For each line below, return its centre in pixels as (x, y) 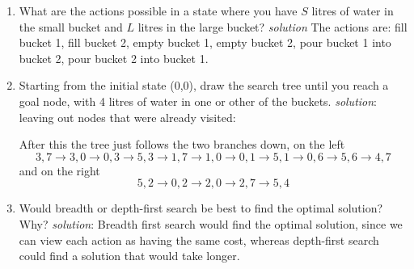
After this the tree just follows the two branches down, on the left (182, 144)
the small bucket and (71, 26)
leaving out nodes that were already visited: (127, 117)
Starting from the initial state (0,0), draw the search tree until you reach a (204, 85)
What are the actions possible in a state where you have (158, 11)
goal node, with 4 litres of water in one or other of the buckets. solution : (198, 101)
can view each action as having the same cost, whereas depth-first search (199, 240)
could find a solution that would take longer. (129, 256)
